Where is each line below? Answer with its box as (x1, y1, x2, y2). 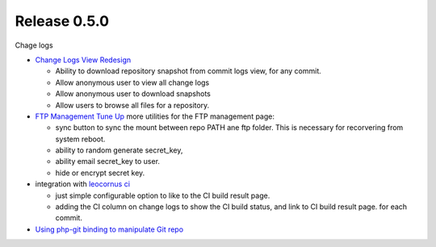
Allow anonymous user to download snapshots (55, 89, 212, 98)
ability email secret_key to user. (55, 157, 161, 166)
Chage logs (15, 40, 53, 50)
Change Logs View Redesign (35, 55, 132, 65)
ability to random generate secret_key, (55, 145, 183, 155)
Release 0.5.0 (15, 12, 109, 30)
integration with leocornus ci (35, 179, 131, 189)
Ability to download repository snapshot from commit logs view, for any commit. (55, 66, 322, 76)
